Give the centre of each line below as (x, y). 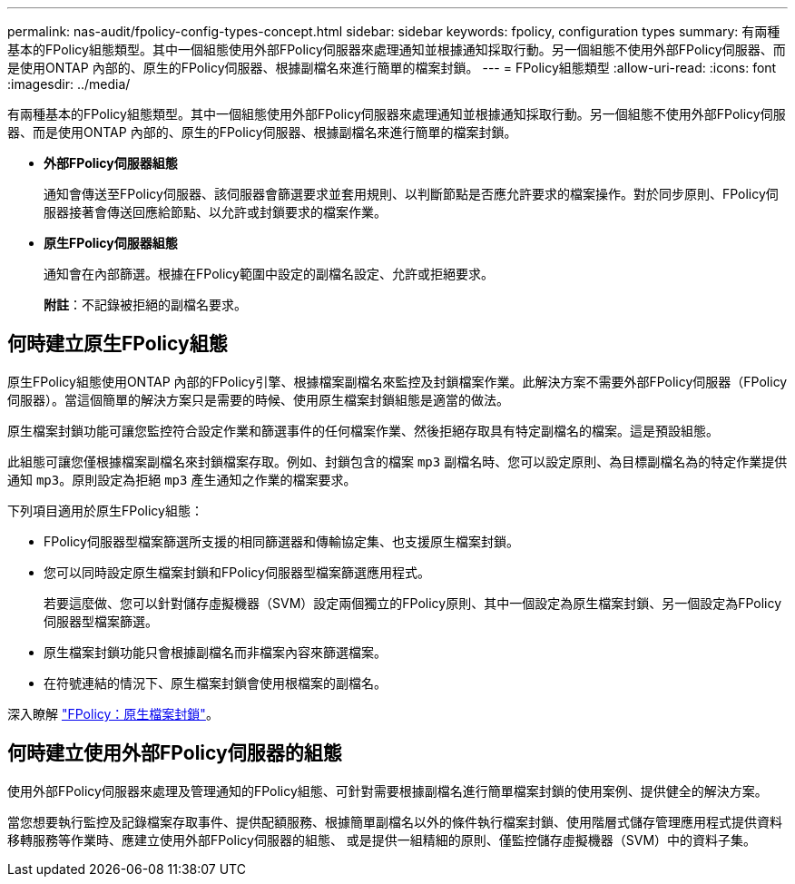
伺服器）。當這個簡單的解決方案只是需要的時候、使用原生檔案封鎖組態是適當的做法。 (258, 399)
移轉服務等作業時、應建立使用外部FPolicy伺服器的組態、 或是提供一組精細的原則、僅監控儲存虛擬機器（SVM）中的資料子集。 (382, 840)
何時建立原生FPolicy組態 (118, 344)
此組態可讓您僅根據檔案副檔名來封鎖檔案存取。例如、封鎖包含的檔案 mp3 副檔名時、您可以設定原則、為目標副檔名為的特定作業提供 (397, 461)
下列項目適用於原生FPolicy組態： (105, 510)
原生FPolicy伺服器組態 (111, 243)
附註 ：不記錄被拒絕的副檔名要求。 (145, 304)
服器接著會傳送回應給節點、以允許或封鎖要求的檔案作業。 (215, 212)
